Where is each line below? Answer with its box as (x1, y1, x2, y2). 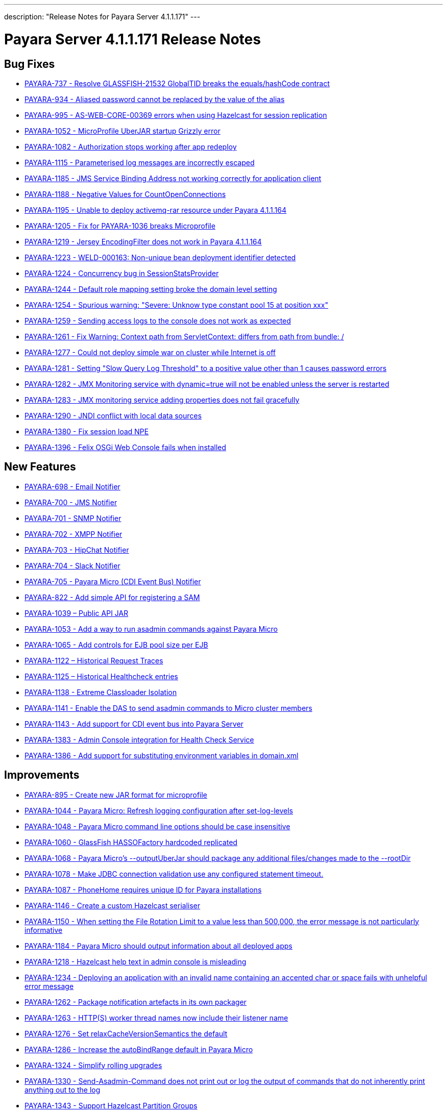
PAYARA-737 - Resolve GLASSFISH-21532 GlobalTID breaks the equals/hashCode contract (24, 79, 330, 88)
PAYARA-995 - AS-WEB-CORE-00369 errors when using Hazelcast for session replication (24, 110, 327, 119)
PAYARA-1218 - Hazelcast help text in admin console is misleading (24, 957, 246, 966)
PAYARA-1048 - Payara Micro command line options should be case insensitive (24, 822, 290, 831)
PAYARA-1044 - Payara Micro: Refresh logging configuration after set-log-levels (24, 806, 293, 815)
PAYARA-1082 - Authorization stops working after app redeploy (24, 142, 237, 151)
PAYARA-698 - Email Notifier (24, 482, 120, 491)
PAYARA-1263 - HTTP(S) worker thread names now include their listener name (24, 1013, 288, 1022)
